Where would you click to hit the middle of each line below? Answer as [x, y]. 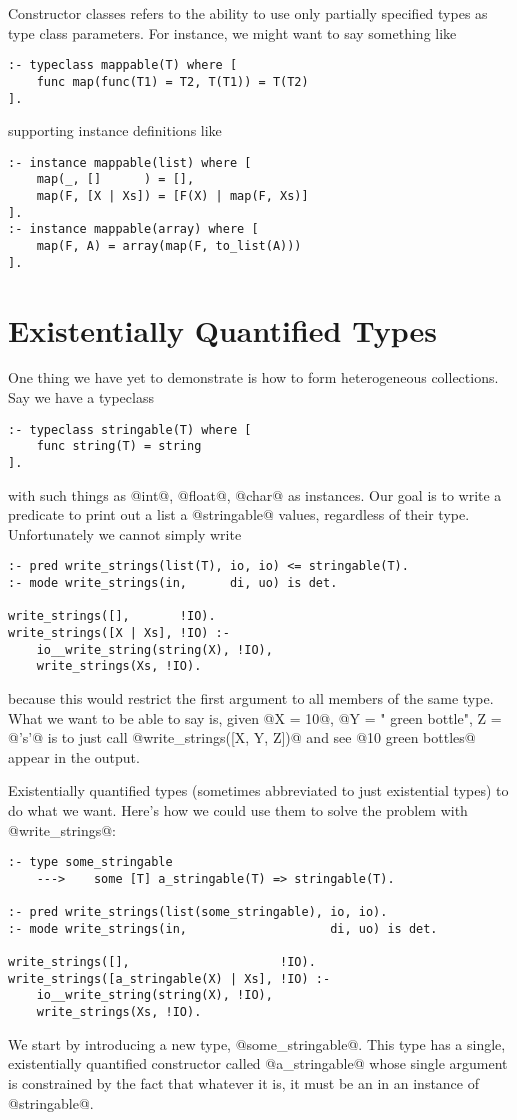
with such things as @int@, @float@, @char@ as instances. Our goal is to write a [255, 494]
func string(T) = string [119, 446]
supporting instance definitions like [115, 130]
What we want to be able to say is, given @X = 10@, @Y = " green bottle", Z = [255, 717]
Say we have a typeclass [81, 397]
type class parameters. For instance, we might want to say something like [232, 32]
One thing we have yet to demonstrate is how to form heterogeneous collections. [253, 377]
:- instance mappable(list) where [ [130, 162]
